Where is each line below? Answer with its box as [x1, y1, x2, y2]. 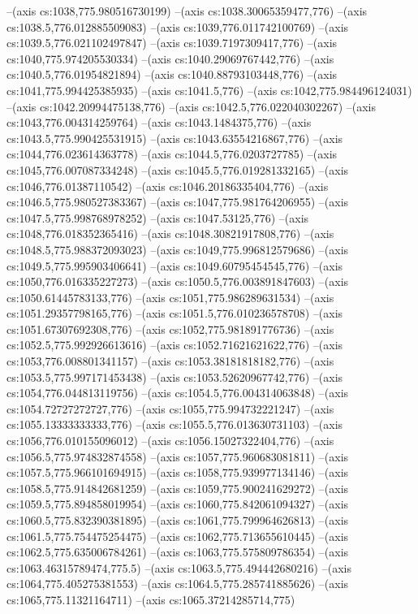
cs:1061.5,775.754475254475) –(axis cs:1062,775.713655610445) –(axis [6, 527, 349, 544]
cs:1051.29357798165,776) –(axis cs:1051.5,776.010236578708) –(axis [6, 305, 343, 322]
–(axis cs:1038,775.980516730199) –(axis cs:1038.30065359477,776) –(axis [6, 2, 368, 19]
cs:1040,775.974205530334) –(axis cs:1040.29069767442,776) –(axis [6, 50, 334, 67]
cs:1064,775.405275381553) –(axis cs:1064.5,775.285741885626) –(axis [6, 575, 349, 592]
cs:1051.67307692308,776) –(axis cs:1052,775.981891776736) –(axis [6, 320, 334, 337]
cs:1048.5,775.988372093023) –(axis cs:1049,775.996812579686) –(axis [6, 240, 349, 257]
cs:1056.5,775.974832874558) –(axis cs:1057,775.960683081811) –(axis [6, 448, 349, 465]
